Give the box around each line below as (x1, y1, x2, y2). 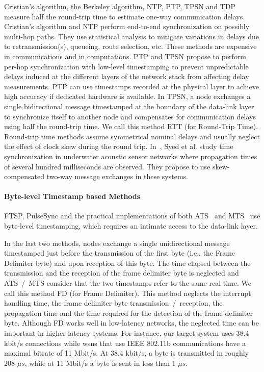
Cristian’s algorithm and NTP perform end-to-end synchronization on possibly (4, 21, 250, 32)
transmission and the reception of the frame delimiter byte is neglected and (4, 267, 239, 278)
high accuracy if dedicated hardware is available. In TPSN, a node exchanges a (4, 91, 251, 102)
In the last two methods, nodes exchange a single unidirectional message (4, 237, 230, 248)
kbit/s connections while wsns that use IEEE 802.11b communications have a (4, 337, 246, 348)
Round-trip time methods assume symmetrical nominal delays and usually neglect (4, 131, 260, 141)
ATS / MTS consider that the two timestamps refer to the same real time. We (4, 278, 251, 288)
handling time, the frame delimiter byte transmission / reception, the (4, 297, 223, 308)
